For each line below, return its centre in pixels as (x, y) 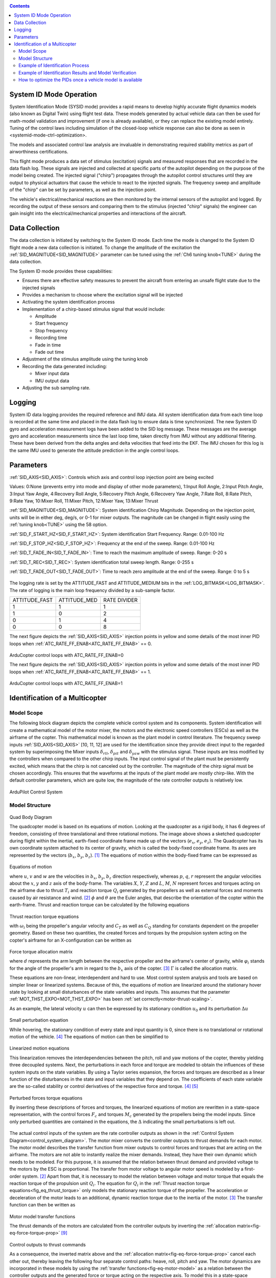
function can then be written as (42, 1205)
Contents (20, 6)
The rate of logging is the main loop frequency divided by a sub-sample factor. (92, 590)
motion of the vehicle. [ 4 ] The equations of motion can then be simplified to (89, 1036)
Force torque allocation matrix (41, 952)
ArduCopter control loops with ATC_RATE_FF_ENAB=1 (66, 683)
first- (250, 1169)
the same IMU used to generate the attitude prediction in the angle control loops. (95, 450)
